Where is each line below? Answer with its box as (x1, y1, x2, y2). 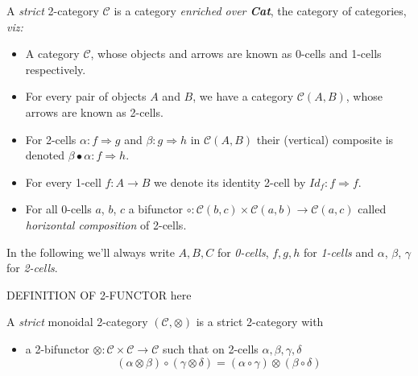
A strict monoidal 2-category (6, 313, 148, 330)
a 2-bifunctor (25, 340, 89, 357)
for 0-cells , (217, 243, 269, 260)
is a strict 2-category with (196, 313, 324, 330)
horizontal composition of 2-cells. (25, 216, 187, 233)
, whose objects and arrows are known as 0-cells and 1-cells (90, 45, 382, 62)
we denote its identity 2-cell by (154, 173, 306, 190)
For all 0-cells (25, 200, 92, 217)
